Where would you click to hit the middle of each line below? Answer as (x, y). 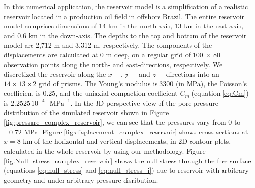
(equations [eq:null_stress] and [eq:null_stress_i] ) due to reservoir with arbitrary (126, 170)
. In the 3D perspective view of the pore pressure (144, 102)
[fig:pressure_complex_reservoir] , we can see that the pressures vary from (115, 122)
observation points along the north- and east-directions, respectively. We (113, 64)
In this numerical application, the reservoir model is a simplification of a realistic (126, 6)
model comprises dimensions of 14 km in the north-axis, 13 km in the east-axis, (124, 26)
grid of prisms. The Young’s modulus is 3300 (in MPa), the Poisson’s (143, 83)
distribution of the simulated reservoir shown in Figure (87, 112)
